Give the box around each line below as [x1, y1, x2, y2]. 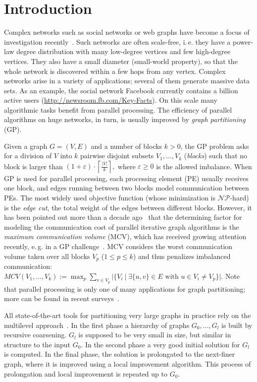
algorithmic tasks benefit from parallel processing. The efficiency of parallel [4, 104, 232, 115]
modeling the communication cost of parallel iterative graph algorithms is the [4, 221, 239, 232]
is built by [221, 319, 253, 330]
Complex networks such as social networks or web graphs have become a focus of [4, 27, 250, 37]
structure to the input [4, 339, 70, 349]
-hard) [230, 192, 249, 203]
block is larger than [4, 161, 63, 171]
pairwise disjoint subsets [80, 150, 154, 161]
